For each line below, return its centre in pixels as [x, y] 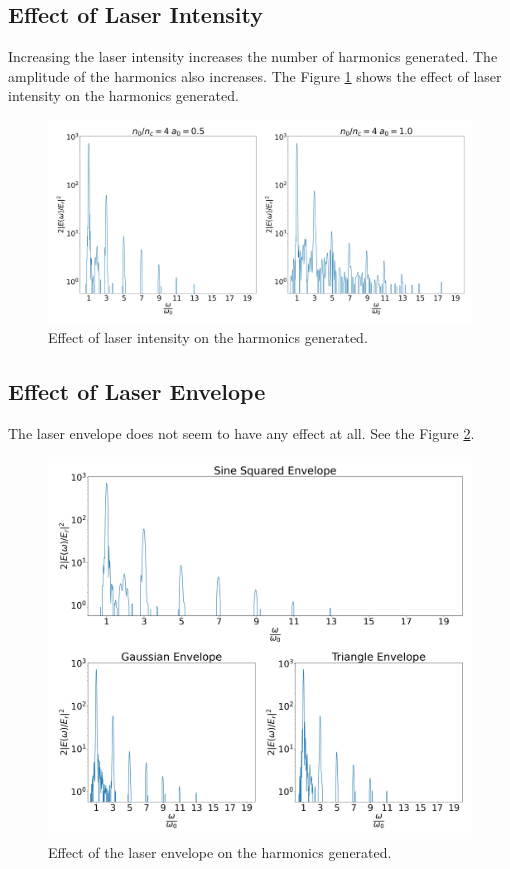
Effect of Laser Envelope [137, 390]
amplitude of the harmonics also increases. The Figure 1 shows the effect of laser [255, 75]
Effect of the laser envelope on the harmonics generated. [220, 852]
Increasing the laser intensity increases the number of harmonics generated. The [253, 56]
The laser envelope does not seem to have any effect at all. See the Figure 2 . [241, 432]
